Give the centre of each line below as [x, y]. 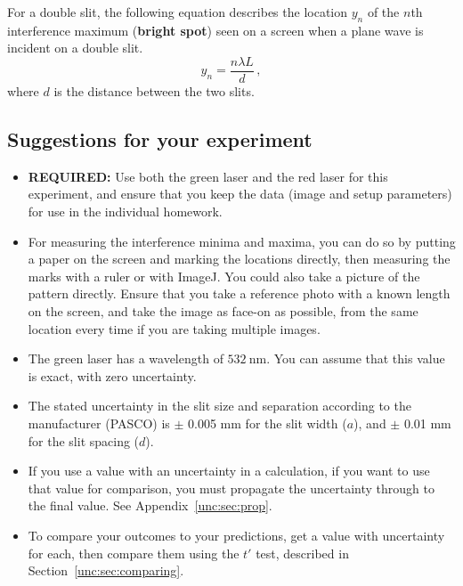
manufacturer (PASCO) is [99, 423]
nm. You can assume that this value [347, 358]
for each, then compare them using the [134, 553]
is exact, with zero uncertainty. [112, 375]
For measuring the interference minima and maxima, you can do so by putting [242, 241]
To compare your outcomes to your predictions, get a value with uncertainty [236, 535]
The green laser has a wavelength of [126, 358]
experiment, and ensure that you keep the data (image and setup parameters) [240, 194]
